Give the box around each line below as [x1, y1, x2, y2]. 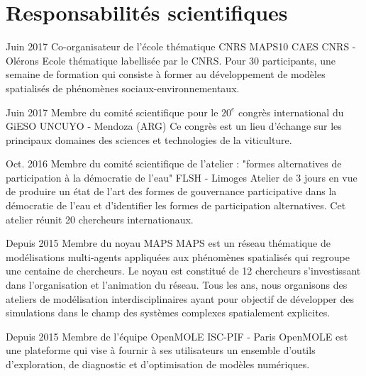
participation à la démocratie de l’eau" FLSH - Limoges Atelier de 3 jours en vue [6, 170, 357, 184]
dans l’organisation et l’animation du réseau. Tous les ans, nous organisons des [6, 277, 348, 292]
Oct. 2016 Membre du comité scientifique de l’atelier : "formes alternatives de [6, 156, 342, 171]
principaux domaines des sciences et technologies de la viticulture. [6, 132, 292, 147]
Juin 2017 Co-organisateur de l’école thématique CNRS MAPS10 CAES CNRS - [6, 39, 356, 54]
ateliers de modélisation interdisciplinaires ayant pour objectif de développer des [6, 291, 354, 306]
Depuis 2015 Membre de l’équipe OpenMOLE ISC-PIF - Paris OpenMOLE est [6, 328, 348, 343]
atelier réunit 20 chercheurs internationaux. [6, 211, 194, 226]
